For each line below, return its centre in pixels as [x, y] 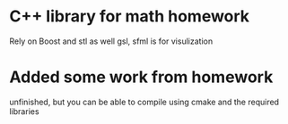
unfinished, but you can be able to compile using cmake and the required [144, 102]
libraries [24, 111]
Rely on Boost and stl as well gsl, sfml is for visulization [111, 41]
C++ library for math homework [129, 17]
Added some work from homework [141, 77]
